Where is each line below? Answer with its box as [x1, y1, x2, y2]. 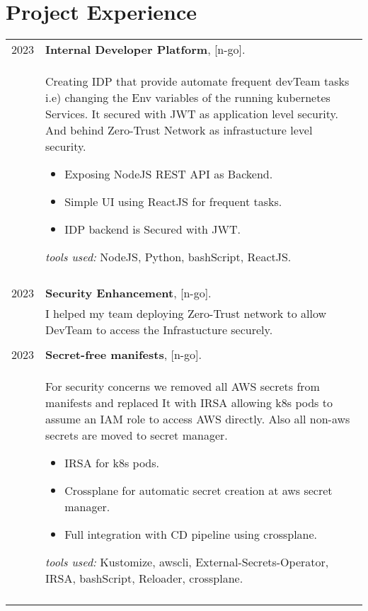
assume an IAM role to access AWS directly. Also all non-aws [45, 411, 350, 428]
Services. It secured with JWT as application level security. [45, 105, 339, 122]
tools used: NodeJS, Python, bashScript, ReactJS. [45, 249, 292, 265]
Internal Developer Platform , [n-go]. [45, 41, 246, 58]
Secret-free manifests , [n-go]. [45, 346, 202, 363]
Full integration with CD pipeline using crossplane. [64, 526, 318, 543]
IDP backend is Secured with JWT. [64, 221, 241, 238]
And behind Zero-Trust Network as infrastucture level [45, 122, 313, 139]
